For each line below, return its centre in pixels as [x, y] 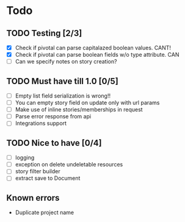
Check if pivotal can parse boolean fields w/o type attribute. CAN [97, 55]
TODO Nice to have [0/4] [54, 143]
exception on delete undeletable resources [69, 165]
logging [25, 158]
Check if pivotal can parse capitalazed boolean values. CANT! [93, 48]
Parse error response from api [53, 116]
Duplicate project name [45, 213]
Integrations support [41, 123]
